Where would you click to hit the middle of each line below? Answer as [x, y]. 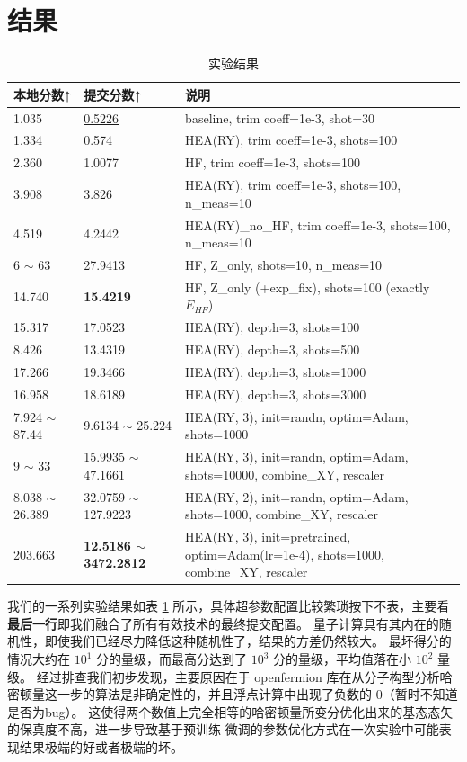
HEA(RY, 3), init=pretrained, [268, 536]
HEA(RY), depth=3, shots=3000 [276, 394]
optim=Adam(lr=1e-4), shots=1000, [285, 554]
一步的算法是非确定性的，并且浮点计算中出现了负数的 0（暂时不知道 [257, 694]
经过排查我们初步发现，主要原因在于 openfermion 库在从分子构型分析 [238, 676]
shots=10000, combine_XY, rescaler [285, 474]
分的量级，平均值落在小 [343, 659]
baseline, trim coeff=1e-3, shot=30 [280, 117]
